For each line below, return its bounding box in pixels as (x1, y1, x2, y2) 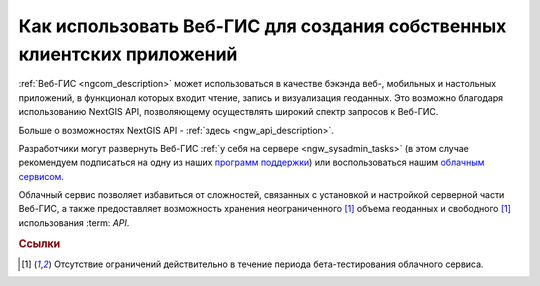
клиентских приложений (18, 43, 238, 65)
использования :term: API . (18, 216, 130, 229)
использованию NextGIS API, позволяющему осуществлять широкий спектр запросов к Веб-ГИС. (18, 106, 439, 118)
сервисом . (18, 170, 65, 182)
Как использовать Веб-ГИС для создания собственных (18, 15, 507, 37)
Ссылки (18, 236, 61, 250)
